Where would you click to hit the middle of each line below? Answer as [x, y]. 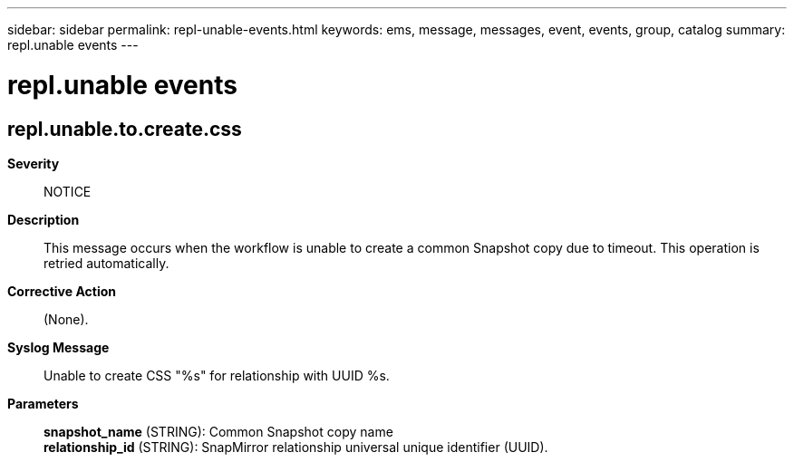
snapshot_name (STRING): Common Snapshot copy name [218, 431]
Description [44, 219]
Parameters [43, 403]
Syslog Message [58, 347]
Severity [34, 163]
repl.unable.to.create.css [125, 129]
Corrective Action [62, 291]
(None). [66, 319]
